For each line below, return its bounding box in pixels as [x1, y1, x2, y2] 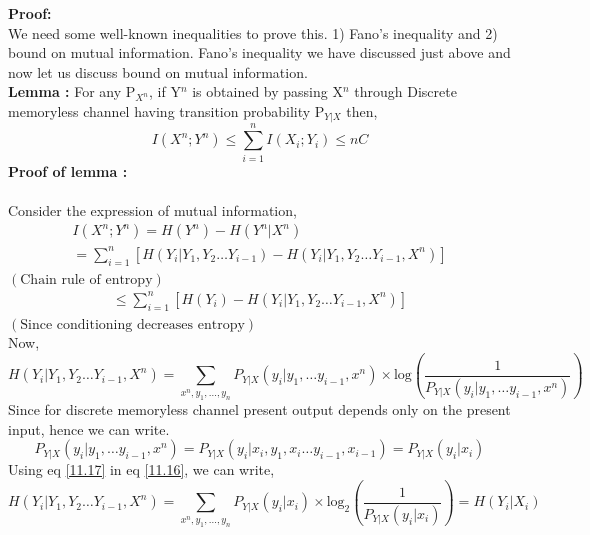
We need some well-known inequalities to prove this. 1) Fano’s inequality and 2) [8, 22, 498, 43]
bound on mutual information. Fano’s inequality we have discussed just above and [8, 42, 511, 63]
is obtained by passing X [192, 81, 343, 102]
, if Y [148, 81, 181, 102]
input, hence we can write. [8, 418, 170, 439]
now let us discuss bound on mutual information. [8, 61, 308, 82]
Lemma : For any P [8, 81, 136, 102]
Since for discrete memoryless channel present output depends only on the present [8, 399, 511, 420]
